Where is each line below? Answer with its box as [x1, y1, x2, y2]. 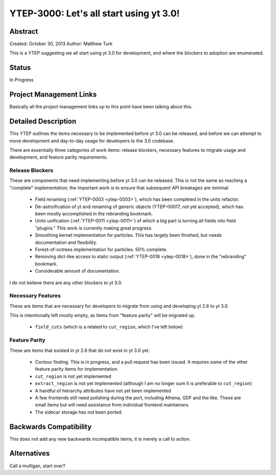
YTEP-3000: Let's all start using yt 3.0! [9, 8, 180, 19]
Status [9, 63, 31, 72]
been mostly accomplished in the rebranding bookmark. [35, 211, 153, 217]
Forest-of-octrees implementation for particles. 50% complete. [35, 246, 168, 253]
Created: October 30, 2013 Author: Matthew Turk [9, 41, 112, 47]
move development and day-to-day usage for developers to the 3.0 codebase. [9, 138, 175, 144]
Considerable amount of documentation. [35, 268, 120, 274]
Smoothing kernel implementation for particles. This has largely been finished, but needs [35, 232, 222, 238]
